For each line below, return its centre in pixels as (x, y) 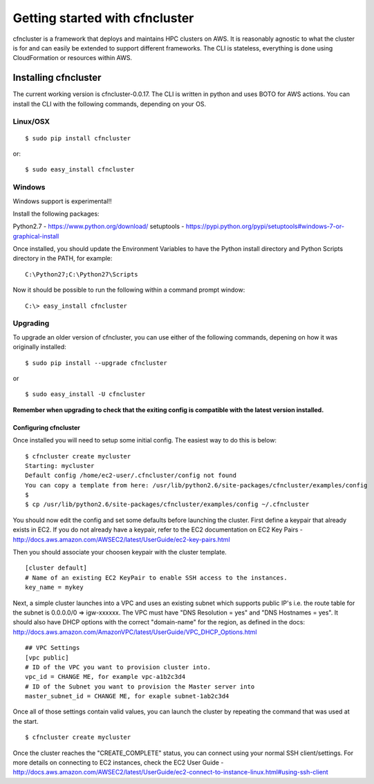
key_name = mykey (54, 587)
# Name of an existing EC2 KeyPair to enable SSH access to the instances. (156, 578)
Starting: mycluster (60, 466)
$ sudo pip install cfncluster (78, 138)
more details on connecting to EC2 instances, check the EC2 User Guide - (118, 763)
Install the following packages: (56, 214)
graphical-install (36, 236)
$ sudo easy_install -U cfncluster (85, 394)
